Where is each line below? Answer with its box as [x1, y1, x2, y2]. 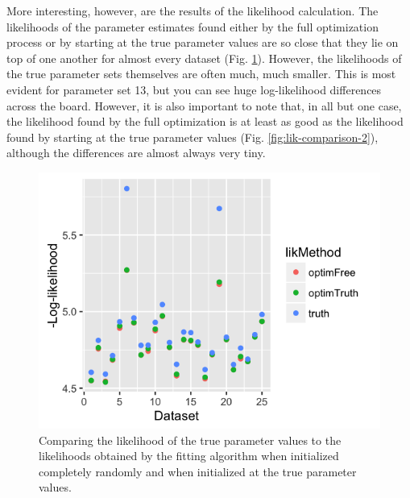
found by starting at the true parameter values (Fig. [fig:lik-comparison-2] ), [6, 128, 379, 145]
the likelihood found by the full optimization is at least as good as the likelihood [6, 113, 404, 130]
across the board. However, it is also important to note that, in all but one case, [6, 97, 402, 114]
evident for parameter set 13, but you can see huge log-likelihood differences [6, 81, 382, 98]
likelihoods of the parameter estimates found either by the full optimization [6, 18, 379, 35]
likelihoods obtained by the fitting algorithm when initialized [39, 447, 339, 464]
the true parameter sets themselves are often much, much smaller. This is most [6, 65, 396, 82]
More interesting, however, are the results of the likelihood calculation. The [6, 2, 379, 19]
